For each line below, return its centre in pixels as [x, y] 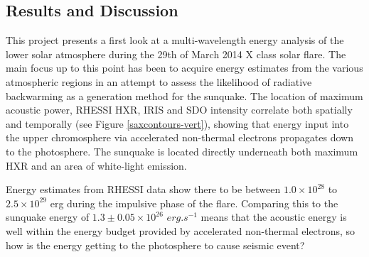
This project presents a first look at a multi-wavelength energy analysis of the [175, 40]
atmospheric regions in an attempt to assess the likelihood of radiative [159, 81]
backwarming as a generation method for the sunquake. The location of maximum [184, 95]
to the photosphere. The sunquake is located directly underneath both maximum [182, 151]
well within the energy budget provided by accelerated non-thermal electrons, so [181, 230]
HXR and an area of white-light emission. [96, 165]
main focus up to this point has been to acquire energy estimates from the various [184, 68]
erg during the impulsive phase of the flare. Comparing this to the [194, 203]
